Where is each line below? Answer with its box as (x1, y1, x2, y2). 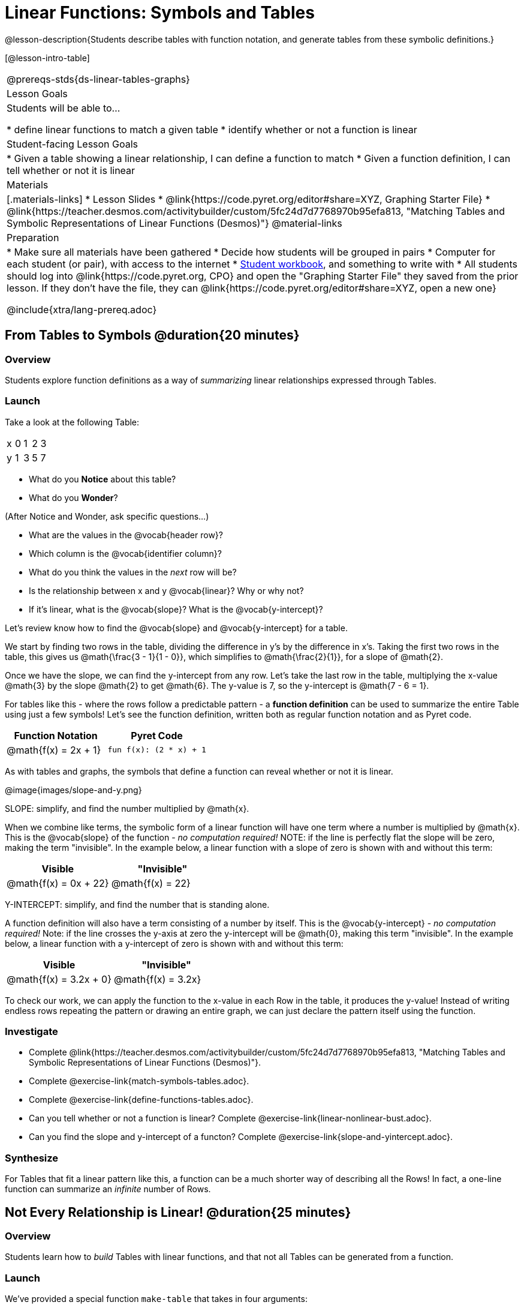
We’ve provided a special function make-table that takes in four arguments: (5, 1294, 308, 1304)
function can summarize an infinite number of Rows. (5, 1184, 211, 1195)
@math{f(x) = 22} (111, 877, 191, 889)
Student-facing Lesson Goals (7, 137, 138, 150)
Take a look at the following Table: (5, 416, 140, 427)
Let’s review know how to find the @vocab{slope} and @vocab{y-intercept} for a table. (5, 622, 348, 633)
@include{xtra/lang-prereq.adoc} (7, 303, 157, 316)
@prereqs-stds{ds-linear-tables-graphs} (7, 73, 190, 85)
